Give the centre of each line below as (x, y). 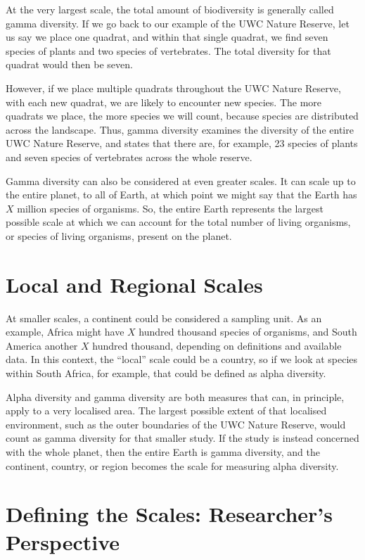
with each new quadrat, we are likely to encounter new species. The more (164, 102)
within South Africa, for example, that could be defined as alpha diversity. (166, 373)
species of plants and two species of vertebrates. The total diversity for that (168, 50)
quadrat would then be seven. (69, 64)
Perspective (63, 541)
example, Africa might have (65, 332)
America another (42, 345)
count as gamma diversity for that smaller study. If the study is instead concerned (182, 438)
